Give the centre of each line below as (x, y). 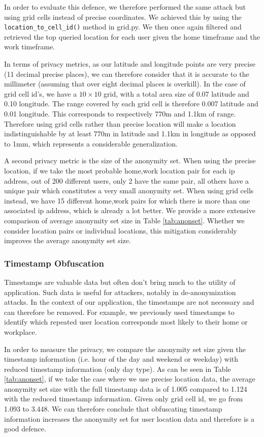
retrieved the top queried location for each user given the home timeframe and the (132, 36)
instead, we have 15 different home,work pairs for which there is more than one (127, 200)
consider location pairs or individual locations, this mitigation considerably (121, 230)
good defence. (25, 429)
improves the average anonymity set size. (68, 240)
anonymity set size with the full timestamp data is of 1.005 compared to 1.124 (126, 388)
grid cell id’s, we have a (41, 93)
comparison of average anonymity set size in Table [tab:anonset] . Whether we (124, 220)
